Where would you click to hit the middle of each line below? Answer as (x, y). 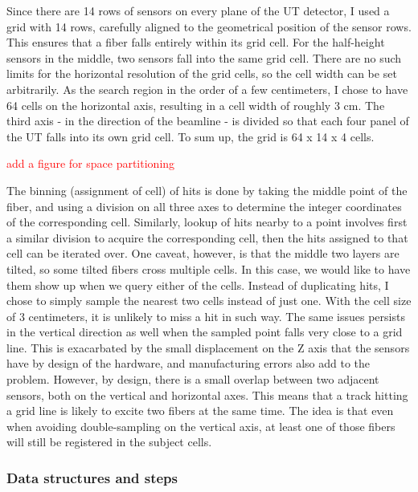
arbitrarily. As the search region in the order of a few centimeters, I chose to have (207, 89)
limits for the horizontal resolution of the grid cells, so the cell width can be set (202, 73)
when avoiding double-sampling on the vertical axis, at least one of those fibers (201, 426)
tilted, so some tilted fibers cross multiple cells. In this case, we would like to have (209, 268)
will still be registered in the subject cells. (109, 442)
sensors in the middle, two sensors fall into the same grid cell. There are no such (204, 57)
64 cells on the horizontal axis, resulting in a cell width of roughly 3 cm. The (196, 105)
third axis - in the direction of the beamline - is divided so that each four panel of (208, 121)
